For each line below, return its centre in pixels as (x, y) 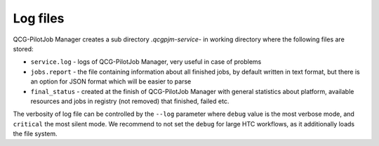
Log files (39, 18)
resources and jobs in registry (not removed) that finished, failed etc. (130, 101)
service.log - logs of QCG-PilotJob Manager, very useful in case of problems (146, 62)
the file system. (35, 134)
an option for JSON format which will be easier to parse (111, 81)
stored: (24, 48)
